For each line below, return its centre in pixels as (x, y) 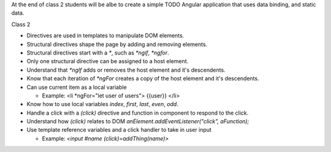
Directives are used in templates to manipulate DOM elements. (105, 36)
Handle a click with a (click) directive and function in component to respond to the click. (138, 113)
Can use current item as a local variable (77, 87)
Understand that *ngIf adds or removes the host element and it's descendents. (126, 70)
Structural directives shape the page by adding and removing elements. (117, 44)
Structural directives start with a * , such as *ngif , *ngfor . (98, 53)
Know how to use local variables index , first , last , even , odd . (103, 104)
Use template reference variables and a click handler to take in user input (119, 130)
